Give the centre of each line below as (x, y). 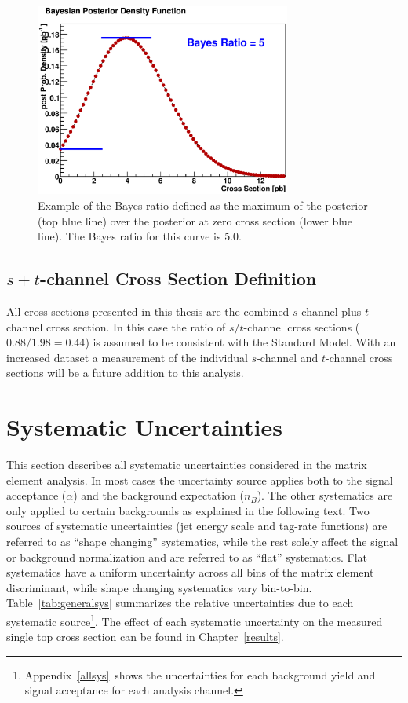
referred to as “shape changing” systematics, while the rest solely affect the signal (202, 542)
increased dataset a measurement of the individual (127, 357)
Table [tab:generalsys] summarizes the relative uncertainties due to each (180, 603)
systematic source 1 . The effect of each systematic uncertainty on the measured (195, 620)
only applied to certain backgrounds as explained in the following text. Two (188, 510)
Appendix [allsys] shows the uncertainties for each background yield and (200, 674)
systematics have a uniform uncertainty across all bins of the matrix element (190, 572)
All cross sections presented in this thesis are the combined (148, 311)
